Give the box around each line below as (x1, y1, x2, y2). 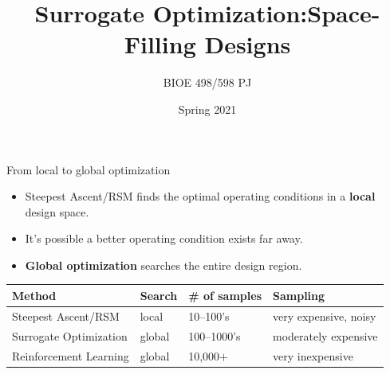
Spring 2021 (178, 100, 237, 117)
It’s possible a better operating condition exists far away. (25, 230, 303, 247)
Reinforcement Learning (12, 347, 129, 364)
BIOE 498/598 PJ (163, 74, 252, 91)
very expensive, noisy (273, 307, 376, 324)
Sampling (273, 286, 325, 303)
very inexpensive (273, 347, 353, 364)
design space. (25, 203, 89, 220)
